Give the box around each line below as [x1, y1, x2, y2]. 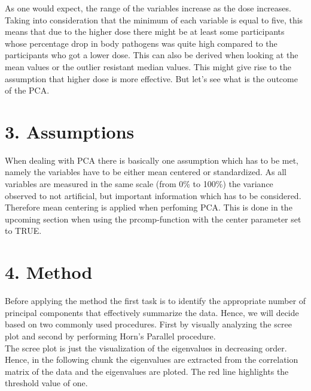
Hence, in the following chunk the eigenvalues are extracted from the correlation [5, 353, 298, 366]
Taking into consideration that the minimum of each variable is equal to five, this [5, 13, 303, 26]
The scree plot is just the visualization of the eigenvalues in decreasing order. [5, 341, 287, 354]
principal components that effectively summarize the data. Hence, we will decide [5, 306, 299, 318]
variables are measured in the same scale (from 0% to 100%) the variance [5, 178, 273, 190]
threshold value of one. [5, 377, 88, 389]
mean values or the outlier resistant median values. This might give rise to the [5, 60, 291, 73]
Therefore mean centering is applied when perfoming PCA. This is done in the [5, 201, 292, 213]
